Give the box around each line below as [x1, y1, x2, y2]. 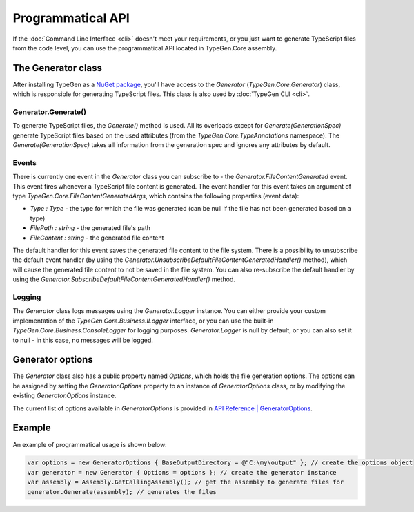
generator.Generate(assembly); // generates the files [27, 488, 217, 495]
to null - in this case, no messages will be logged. [12, 336, 153, 344]
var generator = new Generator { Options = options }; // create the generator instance [27, 468, 337, 476]
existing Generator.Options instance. [12, 391, 117, 400]
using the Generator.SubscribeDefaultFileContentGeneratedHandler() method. [12, 275, 236, 283]
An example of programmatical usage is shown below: [12, 440, 167, 448]
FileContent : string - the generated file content [30, 234, 164, 242]
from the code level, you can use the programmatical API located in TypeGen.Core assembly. [12, 44, 277, 52]
